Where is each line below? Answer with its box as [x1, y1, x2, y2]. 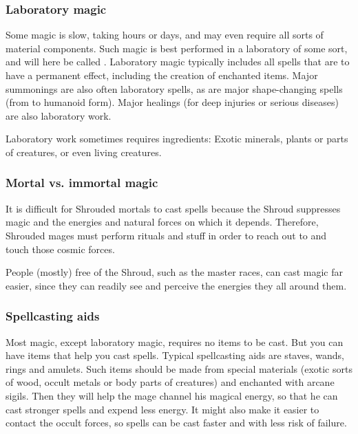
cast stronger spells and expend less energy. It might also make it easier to [6, 402, 319, 416]
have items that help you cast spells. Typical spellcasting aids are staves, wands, [6, 348, 344, 362]
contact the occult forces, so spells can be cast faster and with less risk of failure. [6, 415, 347, 430]
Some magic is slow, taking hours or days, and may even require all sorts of [6, 28, 324, 42]
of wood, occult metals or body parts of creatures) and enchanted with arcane [6, 375, 335, 389]
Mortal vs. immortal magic [6, 174, 158, 191]
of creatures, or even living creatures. [6, 144, 162, 159]
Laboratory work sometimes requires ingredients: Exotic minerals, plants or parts [6, 131, 348, 146]
